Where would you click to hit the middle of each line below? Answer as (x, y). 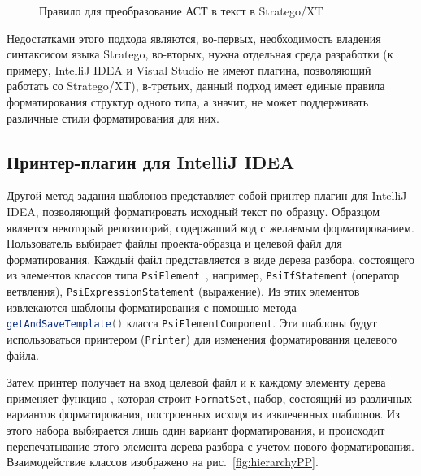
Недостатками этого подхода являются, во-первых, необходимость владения (194, 38)
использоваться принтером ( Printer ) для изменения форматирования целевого (202, 338)
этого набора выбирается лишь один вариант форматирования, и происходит (196, 429)
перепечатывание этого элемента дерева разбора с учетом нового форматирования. (210, 446)
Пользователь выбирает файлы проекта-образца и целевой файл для (174, 243)
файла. (23, 355)
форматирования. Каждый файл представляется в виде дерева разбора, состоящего (211, 259)
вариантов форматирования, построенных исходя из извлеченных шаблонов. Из (203, 414)
